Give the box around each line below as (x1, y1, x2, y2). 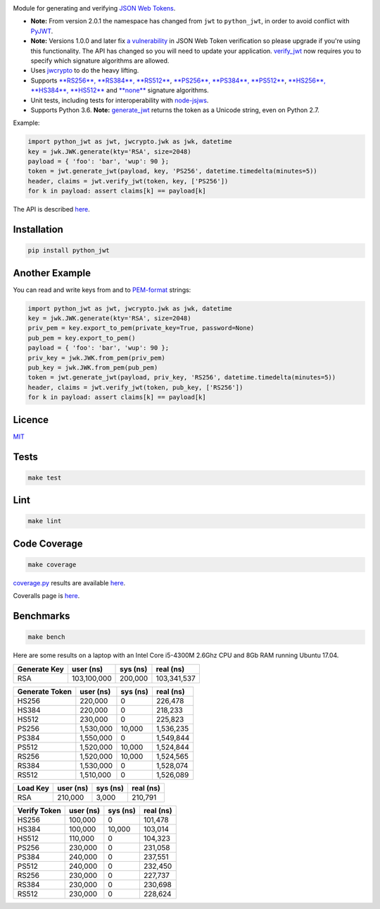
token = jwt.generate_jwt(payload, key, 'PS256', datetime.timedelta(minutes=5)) (27, 167, 318, 176)
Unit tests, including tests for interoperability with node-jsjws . (30, 96, 209, 104)
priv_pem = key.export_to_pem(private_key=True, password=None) (27, 324, 255, 332)
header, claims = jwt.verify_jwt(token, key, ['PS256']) (27, 177, 229, 185)
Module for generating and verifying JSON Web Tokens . (13, 4, 176, 12)
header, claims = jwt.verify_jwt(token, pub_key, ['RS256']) (27, 383, 243, 391)
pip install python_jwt (27, 247, 110, 255)
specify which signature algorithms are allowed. (30, 56, 170, 65)
